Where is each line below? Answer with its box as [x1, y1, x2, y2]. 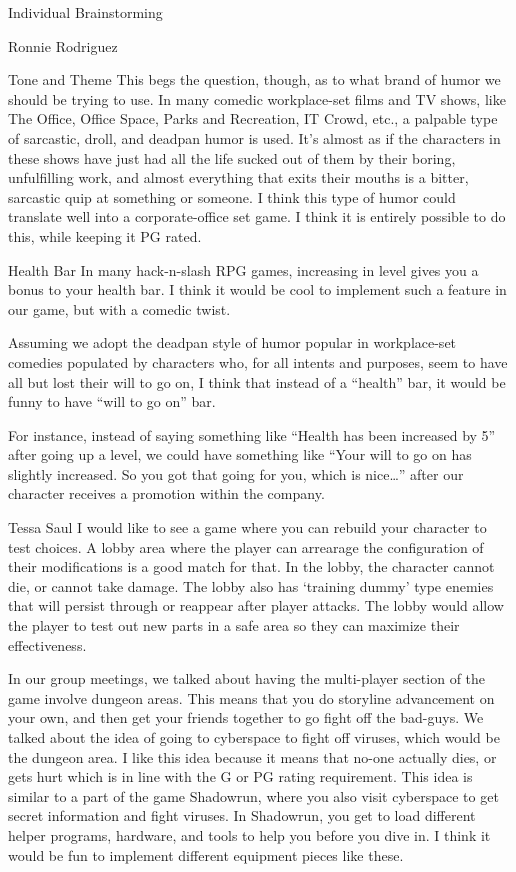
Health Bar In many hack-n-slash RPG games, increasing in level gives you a [8, 259, 479, 280]
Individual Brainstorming [8, 2, 163, 22]
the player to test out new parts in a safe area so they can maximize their [8, 615, 460, 636]
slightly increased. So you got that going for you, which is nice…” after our [8, 463, 464, 484]
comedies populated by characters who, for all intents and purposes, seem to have [8, 351, 508, 372]
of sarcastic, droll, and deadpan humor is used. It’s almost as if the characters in [8, 127, 501, 148]
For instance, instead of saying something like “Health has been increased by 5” [8, 424, 496, 445]
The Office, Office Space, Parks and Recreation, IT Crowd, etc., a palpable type [8, 108, 498, 129]
